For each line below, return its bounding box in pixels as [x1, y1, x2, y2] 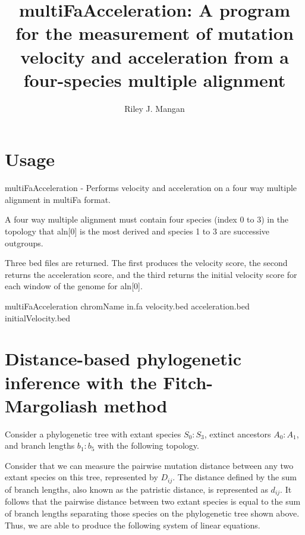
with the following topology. [98, 439, 199, 452]
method [103, 393, 168, 417]
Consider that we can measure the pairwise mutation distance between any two [5, 459, 294, 471]
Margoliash [5, 393, 98, 417]
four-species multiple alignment [23, 67, 286, 92]
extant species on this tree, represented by [5, 471, 158, 483]
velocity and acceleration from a [20, 44, 289, 68]
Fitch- [163, 370, 213, 394]
